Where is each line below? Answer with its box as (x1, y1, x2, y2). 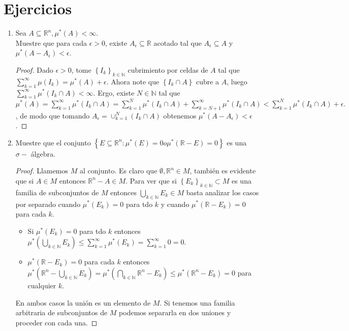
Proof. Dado (15, 64, 53, 75)
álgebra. (30, 148, 55, 159)
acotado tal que (153, 37, 202, 48)
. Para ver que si (125, 175, 177, 186)
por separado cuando (15, 198, 81, 209)
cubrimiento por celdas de (128, 64, 208, 75)
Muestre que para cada (15, 37, 87, 48)
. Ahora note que (106, 76, 160, 86)
